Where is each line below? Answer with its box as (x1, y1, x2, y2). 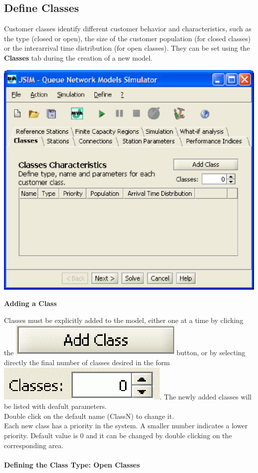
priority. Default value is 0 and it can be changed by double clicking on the (4, 430, 232, 440)
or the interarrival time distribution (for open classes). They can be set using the (4, 43, 250, 53)
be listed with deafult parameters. (4, 401, 107, 411)
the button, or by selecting (4, 347, 246, 358)
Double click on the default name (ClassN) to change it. (4, 410, 174, 421)
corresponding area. (4, 440, 64, 450)
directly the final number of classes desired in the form (4, 357, 170, 367)
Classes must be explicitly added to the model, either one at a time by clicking (4, 315, 244, 325)
